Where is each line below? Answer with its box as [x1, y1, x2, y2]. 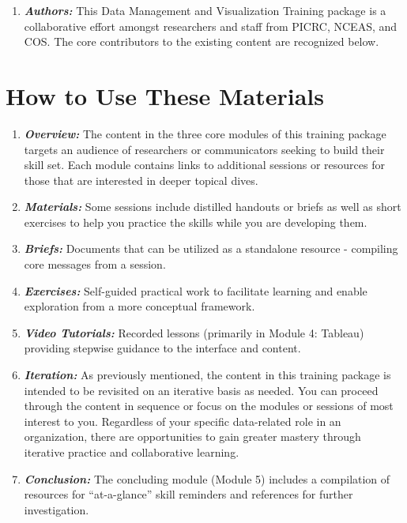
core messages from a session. [24, 256, 166, 273]
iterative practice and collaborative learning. [24, 444, 239, 460]
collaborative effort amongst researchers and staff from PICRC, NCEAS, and [24, 17, 398, 34]
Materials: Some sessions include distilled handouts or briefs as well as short [24, 198, 401, 215]
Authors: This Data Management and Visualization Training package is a [24, 2, 386, 18]
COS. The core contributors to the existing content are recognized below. [24, 33, 379, 50]
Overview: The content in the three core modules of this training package [24, 125, 386, 141]
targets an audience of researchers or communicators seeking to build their [24, 141, 385, 157]
